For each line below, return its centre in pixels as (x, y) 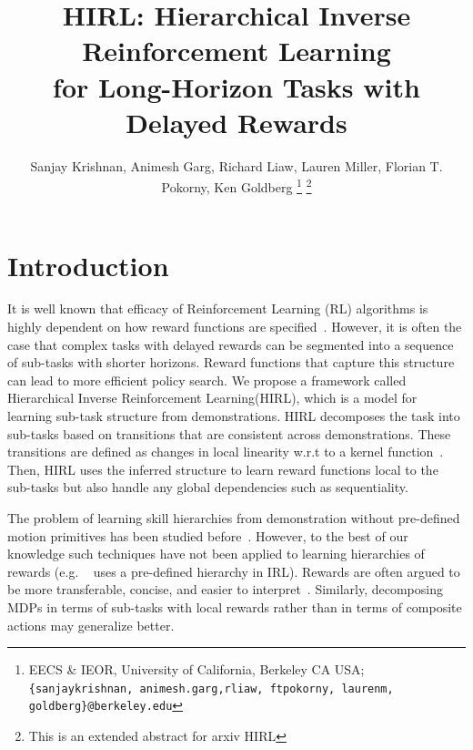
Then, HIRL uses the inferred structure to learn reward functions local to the (223, 469)
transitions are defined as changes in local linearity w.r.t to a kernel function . (226, 452)
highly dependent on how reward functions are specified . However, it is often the (235, 327)
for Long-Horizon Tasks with (236, 86)
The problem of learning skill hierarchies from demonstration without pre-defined (234, 518)
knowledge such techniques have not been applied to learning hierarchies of (216, 554)
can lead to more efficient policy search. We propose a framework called (207, 380)
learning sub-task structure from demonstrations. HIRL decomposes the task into (234, 416)
